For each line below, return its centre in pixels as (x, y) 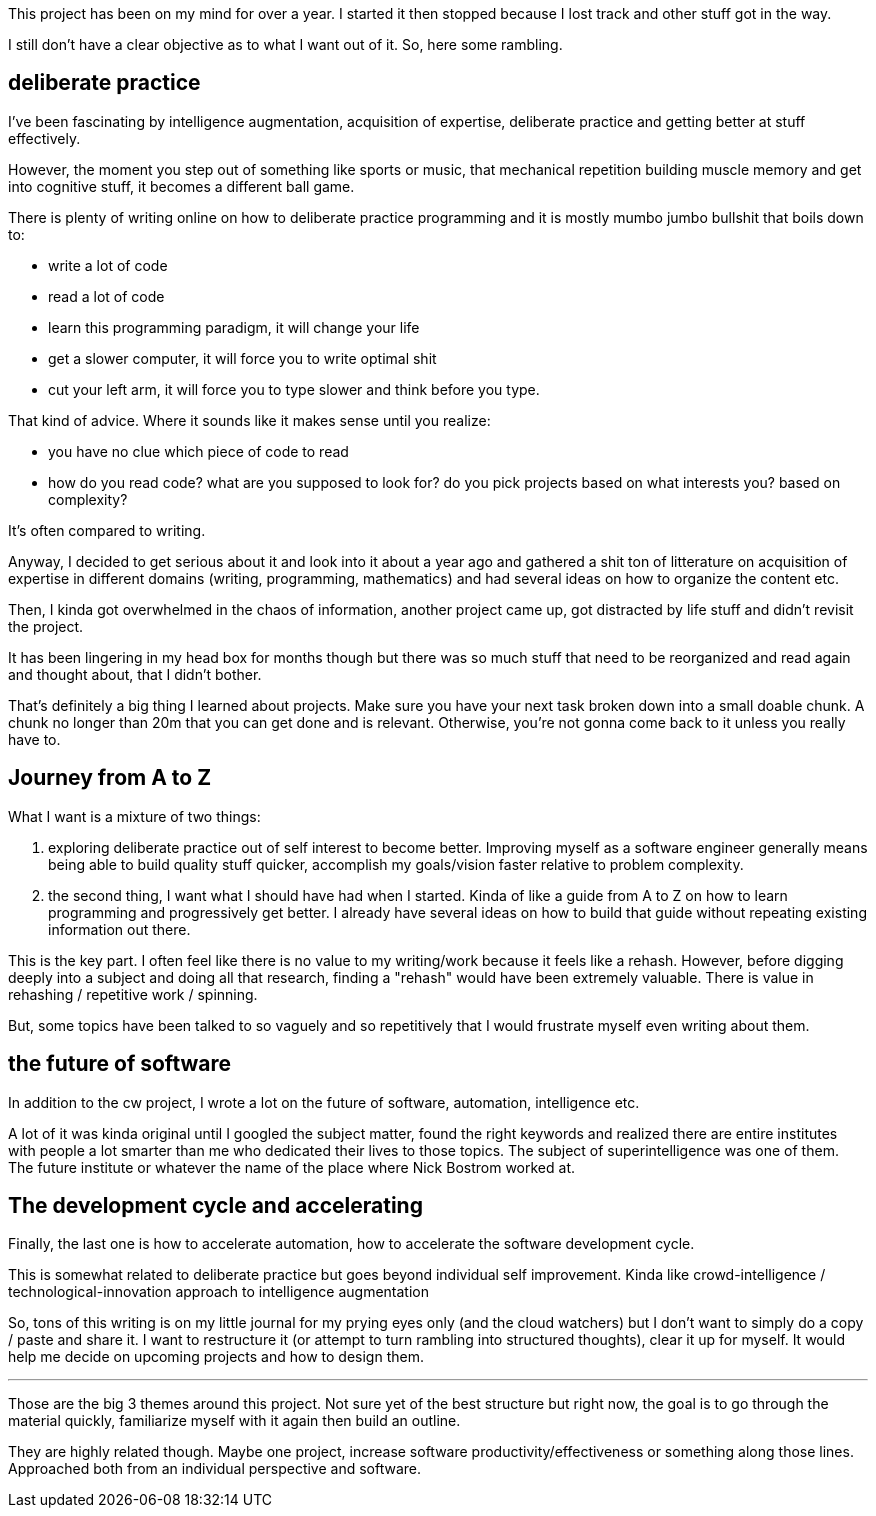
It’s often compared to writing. (107, 530)
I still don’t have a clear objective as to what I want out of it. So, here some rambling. (285, 44)
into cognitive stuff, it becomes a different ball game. (181, 186)
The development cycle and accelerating (215, 1205)
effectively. (44, 138)
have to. (34, 739)
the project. (46, 626)
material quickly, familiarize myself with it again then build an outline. (234, 1421)
